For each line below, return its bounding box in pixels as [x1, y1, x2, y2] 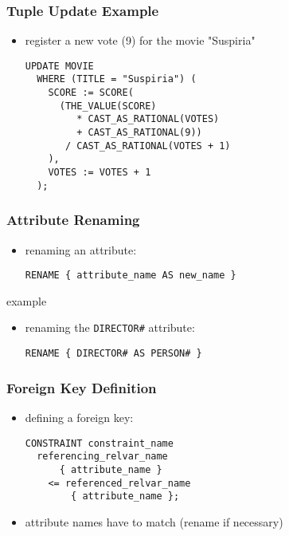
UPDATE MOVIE [25, 60, 94, 72]
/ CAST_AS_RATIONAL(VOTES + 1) [64, 140, 231, 152]
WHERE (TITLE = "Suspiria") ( [37, 73, 197, 85]
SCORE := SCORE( [48, 87, 134, 99]
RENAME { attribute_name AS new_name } [25, 270, 236, 282]
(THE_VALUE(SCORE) [59, 100, 157, 112]
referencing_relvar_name [37, 451, 168, 463]
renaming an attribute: [25, 241, 137, 258]
